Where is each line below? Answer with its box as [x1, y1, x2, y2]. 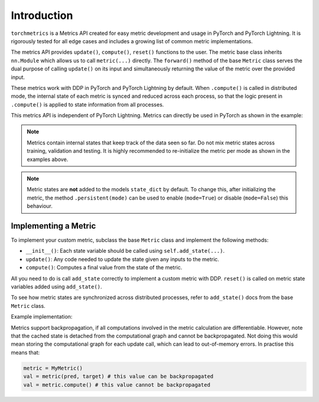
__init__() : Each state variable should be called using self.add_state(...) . [25, 247, 225, 255]
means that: [11, 349, 40, 356]
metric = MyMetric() [23, 365, 83, 371]
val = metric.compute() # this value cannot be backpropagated [23, 381, 211, 388]
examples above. [27, 156, 69, 163]
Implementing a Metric [11, 221, 96, 231]
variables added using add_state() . [11, 283, 103, 290]
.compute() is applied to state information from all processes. [11, 101, 164, 108]
